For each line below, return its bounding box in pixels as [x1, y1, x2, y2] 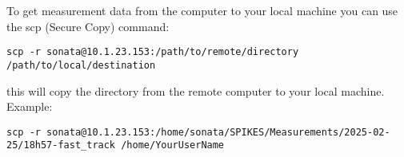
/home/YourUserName [121, 139, 225, 151]
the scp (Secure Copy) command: [6, 18, 170, 34]
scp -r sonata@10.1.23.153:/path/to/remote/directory [6, 46, 299, 58]
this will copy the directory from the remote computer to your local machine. [6, 82, 385, 99]
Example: [6, 98, 53, 115]
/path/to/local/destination [6, 59, 156, 71]
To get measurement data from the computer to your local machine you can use [6, 2, 398, 18]
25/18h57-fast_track [6, 139, 116, 151]
